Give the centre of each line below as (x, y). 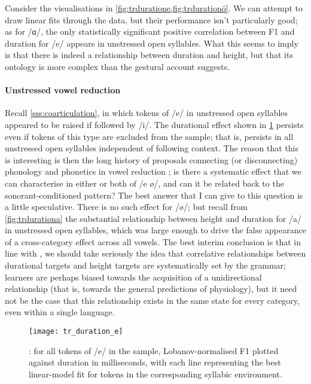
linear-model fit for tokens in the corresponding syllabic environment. (155, 374)
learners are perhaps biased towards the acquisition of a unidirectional (133, 277)
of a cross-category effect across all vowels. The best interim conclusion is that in (153, 241)
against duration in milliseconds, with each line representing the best (155, 362)
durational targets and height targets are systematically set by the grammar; (145, 265)
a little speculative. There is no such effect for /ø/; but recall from (126, 207)
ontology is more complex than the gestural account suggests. (118, 66)
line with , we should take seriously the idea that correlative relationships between (155, 253)
